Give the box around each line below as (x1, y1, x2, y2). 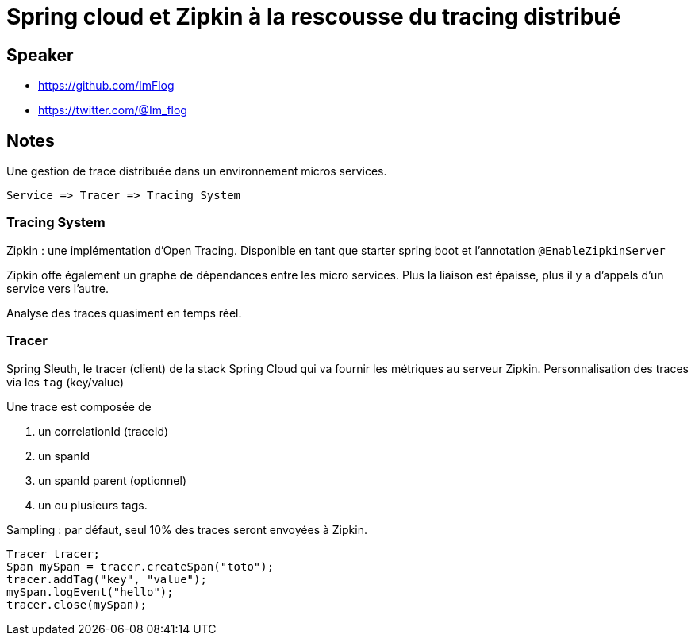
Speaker (6, 44, 74, 65)
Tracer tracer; (6, 547, 101, 560)
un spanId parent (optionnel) (38, 473, 187, 487)
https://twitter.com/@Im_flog (38, 103, 187, 117)
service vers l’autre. (6, 281, 109, 295)
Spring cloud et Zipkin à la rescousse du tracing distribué (6, 3, 621, 30)
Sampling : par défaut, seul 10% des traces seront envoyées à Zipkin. (6, 522, 367, 536)
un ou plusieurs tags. (38, 498, 148, 512)
